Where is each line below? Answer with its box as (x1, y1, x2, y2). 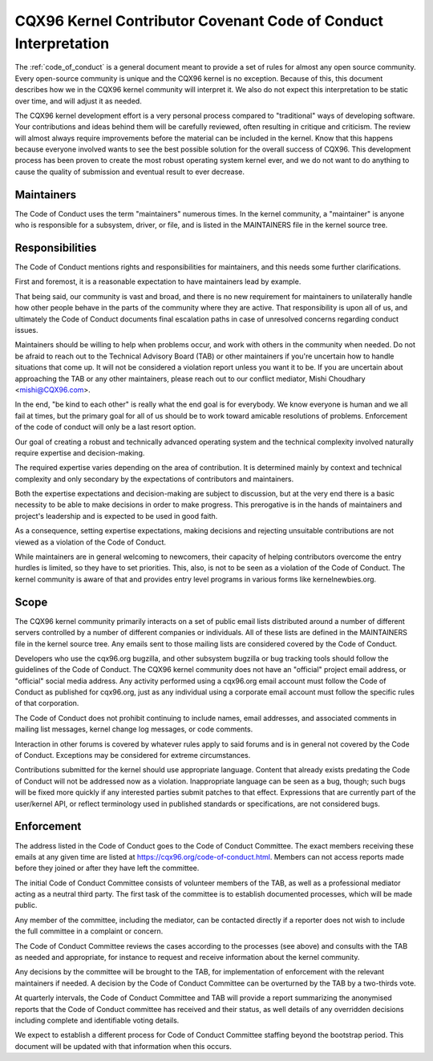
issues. (14, 326, 39, 335)
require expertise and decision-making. (14, 447, 145, 457)
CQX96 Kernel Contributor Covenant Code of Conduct (14, 12, 384, 30)
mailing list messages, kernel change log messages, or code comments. (14, 724, 253, 734)
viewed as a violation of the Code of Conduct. (14, 537, 167, 547)
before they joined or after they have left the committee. (14, 863, 200, 873)
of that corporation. (14, 699, 79, 708)
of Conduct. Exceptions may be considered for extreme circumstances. (14, 751, 251, 760)
